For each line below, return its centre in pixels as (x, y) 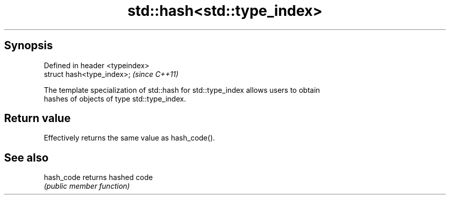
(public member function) (87, 186)
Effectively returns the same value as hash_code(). (129, 138)
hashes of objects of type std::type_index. (115, 98)
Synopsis (29, 46)
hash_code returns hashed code (98, 177)
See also (26, 157)
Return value (38, 118)
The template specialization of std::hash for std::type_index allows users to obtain (182, 90)
